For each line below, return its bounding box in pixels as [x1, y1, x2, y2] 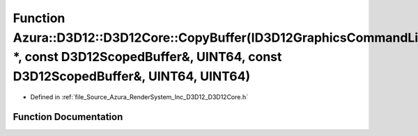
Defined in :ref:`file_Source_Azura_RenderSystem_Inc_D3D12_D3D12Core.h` [30, 92, 249, 101]
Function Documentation [13, 111, 123, 123]
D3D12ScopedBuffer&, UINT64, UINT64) [13, 69, 251, 85]
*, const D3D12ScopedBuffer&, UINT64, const [13, 49, 282, 65]
